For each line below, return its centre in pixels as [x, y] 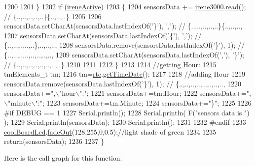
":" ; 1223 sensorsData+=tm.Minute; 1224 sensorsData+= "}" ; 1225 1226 [143, 102]
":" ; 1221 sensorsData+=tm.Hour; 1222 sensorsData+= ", [165, 93]
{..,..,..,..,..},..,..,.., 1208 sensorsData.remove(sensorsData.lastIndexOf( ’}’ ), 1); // [125, 45]
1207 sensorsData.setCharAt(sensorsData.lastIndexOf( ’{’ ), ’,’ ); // [103, 35]
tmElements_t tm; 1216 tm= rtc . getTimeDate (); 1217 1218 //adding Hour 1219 [125, 74]
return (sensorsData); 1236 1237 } [54, 141]
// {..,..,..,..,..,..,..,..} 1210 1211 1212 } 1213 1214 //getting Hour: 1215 [110, 64]
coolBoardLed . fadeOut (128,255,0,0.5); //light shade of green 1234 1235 [110, 131]
